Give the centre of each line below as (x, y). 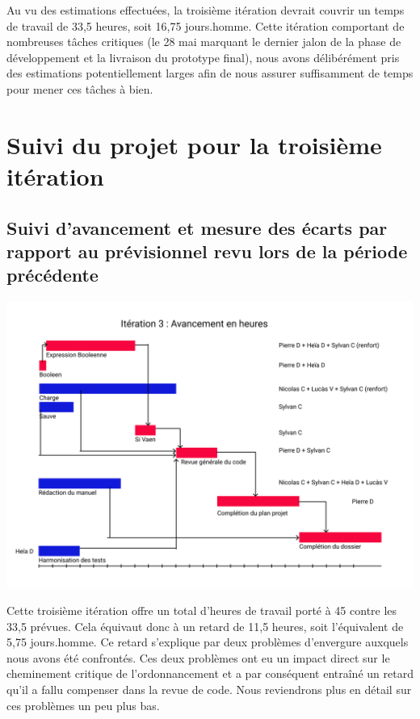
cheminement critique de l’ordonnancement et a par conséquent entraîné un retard (210, 673)
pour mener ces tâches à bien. (80, 88)
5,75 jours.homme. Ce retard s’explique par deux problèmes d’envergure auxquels (208, 642)
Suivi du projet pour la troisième (194, 144)
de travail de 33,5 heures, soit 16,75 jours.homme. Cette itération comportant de (206, 25)
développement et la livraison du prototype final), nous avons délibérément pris (203, 57)
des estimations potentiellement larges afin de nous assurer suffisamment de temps (210, 73)
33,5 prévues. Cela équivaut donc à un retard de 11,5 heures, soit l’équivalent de (205, 626)
